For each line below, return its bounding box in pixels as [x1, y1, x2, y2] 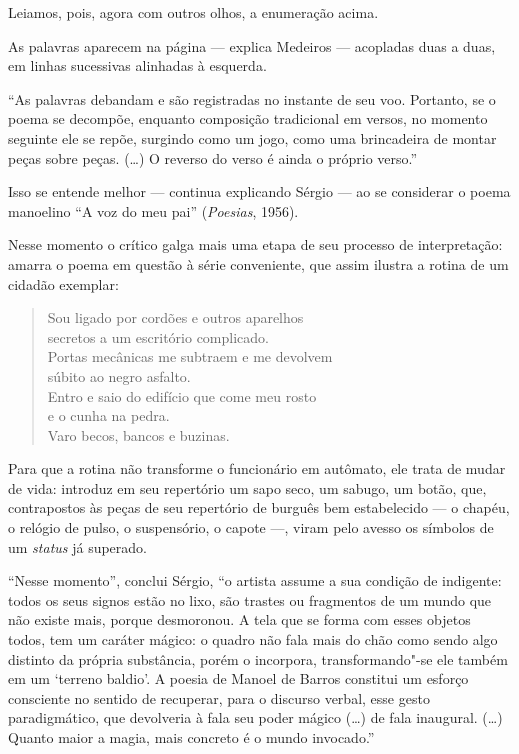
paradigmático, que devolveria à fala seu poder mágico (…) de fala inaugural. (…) [8, 707, 503, 728]
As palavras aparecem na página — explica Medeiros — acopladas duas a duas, [8, 35, 496, 56]
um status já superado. [8, 536, 147, 557]
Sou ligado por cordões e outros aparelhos [47, 307, 304, 328]
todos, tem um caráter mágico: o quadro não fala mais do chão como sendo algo [8, 629, 498, 650]
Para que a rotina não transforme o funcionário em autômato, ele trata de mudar [8, 458, 506, 479]
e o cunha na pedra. [47, 405, 170, 426]
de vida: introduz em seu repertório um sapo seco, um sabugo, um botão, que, [8, 477, 487, 498]
